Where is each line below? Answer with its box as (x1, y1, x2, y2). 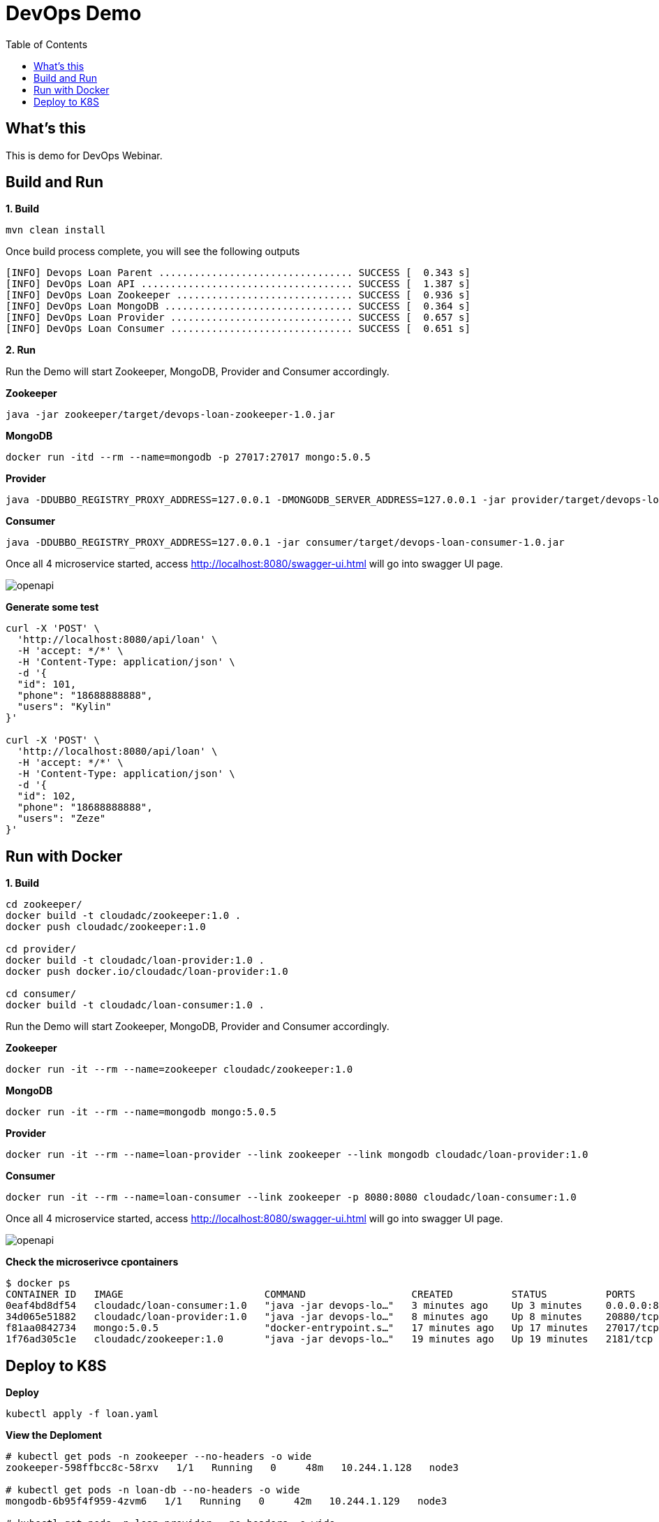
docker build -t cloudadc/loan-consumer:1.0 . (6, 999, 265, 1011)
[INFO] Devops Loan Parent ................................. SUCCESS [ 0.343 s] (6, 267, 471, 279)
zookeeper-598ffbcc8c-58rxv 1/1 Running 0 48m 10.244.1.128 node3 (6, 1462, 459, 1474)
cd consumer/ (6, 988, 77, 1000)
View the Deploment (6, 1429, 102, 1442)
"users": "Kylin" (17, 701, 112, 713)
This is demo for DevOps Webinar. (6, 149, 163, 161)
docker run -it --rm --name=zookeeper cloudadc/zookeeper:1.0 (6, 1064, 353, 1075)
